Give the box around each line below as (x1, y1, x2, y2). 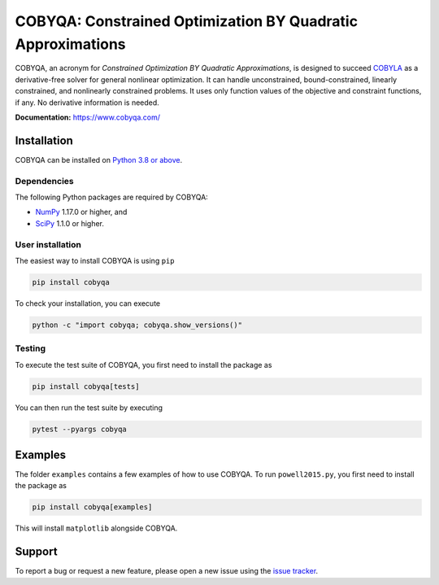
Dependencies (15, 175, 75, 186)
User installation (15, 238, 81, 250)
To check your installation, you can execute (15, 298, 161, 308)
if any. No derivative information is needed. (15, 98, 160, 107)
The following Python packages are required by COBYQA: (15, 192, 209, 202)
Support (15, 545, 58, 559)
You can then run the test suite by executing (15, 403, 163, 413)
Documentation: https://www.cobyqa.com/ (15, 112, 160, 122)
